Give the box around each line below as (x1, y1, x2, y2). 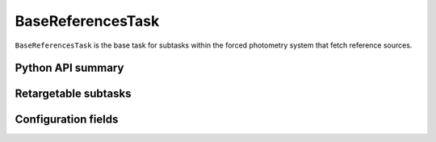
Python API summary (15, 61, 124, 75)
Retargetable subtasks (15, 87, 132, 101)
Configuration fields (15, 113, 119, 127)
